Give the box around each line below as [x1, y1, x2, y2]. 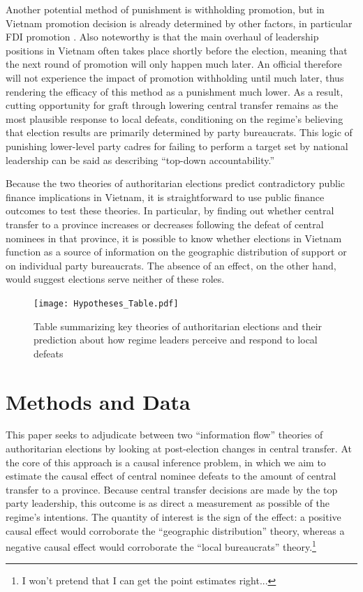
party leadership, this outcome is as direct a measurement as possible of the [6, 496, 329, 510]
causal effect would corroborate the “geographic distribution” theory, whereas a [6, 523, 345, 538]
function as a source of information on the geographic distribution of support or [6, 244, 347, 259]
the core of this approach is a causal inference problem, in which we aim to [6, 454, 326, 469]
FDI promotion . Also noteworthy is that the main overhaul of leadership [6, 29, 319, 44]
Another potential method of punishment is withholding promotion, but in [6, 2, 325, 16]
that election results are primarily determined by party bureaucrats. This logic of [6, 125, 353, 140]
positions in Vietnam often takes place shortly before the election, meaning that [6, 43, 348, 57]
